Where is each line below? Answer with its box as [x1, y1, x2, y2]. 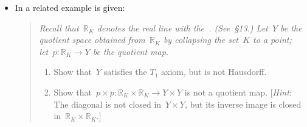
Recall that [39, 21, 79, 34]
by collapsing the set [163, 33, 239, 46]
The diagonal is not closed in [53, 97, 162, 110]
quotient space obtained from [39, 33, 145, 46]
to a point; [253, 33, 292, 46]
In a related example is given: [15, 1, 125, 13]
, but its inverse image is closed [184, 97, 302, 110]
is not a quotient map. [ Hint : [184, 85, 292, 98]
